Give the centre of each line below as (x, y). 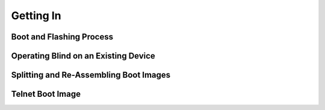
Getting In (36, 16)
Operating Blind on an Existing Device (83, 56)
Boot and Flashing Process (62, 37)
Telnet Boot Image (46, 94)
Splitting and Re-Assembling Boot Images (91, 75)
